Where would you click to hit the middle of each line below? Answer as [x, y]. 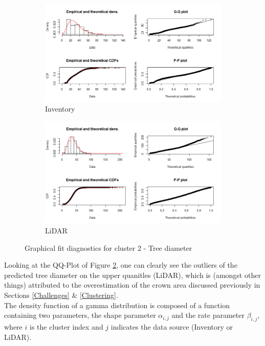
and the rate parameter [208, 315]
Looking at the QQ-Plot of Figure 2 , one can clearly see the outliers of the [121, 265]
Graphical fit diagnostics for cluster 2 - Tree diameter [108, 247]
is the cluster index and [66, 326]
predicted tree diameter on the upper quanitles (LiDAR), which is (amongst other [132, 275]
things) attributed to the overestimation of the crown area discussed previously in [132, 285]
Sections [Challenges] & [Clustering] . [61, 295]
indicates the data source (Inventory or [172, 326]
